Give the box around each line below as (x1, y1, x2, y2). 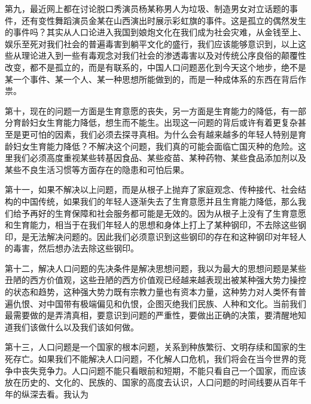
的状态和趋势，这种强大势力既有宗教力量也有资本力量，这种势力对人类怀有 (5, 285, 298, 298)
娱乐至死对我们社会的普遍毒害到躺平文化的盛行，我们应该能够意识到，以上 (5, 37, 298, 50)
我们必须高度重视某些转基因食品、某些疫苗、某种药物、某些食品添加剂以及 (13, 151, 306, 164)
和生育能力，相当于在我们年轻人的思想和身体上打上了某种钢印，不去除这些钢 (5, 218, 306, 231)
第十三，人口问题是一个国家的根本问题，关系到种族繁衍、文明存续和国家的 (5, 341, 298, 353)
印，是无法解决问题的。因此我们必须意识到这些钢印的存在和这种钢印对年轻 (5, 230, 298, 242)
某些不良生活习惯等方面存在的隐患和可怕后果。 (5, 163, 189, 175)
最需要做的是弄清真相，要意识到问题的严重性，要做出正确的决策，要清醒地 (5, 309, 298, 321)
